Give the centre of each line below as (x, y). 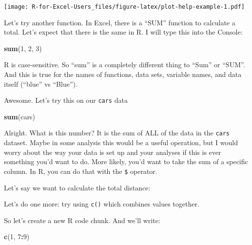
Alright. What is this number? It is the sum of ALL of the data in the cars (117, 133)
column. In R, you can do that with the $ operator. (81, 171)
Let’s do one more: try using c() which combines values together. (102, 204)
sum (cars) (19, 116)
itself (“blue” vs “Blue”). (41, 84)
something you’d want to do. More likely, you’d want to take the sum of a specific (126, 161)
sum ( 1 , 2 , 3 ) (23, 48)
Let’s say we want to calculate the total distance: (77, 187)
